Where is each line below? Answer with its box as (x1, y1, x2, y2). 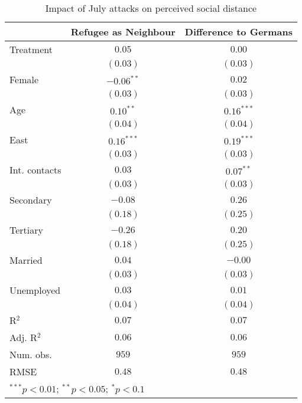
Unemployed (9, 283, 61, 297)
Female (9, 73, 39, 86)
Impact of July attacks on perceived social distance (45, 1, 257, 15)
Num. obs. (9, 348, 52, 361)
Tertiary (9, 223, 43, 237)
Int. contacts (9, 163, 61, 176)
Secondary (9, 193, 52, 207)
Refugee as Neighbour (70, 25, 176, 38)
